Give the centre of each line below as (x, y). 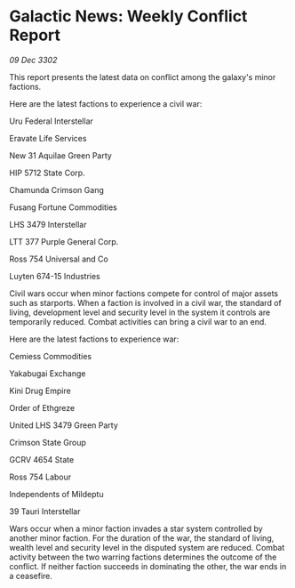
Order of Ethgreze (42, 407)
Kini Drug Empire (40, 391)
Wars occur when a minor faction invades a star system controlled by (136, 528)
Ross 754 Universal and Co (59, 259)
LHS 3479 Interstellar (48, 224)
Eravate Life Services (48, 138)
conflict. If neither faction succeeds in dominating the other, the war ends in (148, 566)
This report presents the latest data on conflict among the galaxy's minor (143, 77)
